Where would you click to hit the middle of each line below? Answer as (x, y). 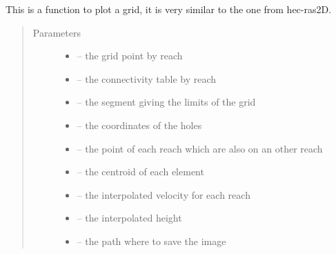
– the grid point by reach (130, 56)
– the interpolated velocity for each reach (164, 194)
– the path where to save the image (151, 241)
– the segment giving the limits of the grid (166, 102)
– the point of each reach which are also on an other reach (200, 148)
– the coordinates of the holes (139, 125)
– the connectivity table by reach (147, 78)
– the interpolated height (129, 218)
